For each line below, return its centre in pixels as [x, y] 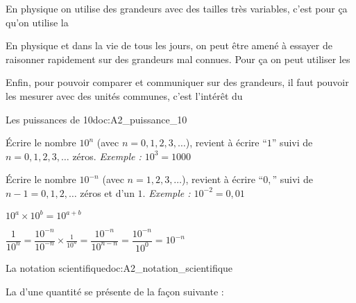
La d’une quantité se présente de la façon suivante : [115, 291]
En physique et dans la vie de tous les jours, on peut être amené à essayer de [169, 45]
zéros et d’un [107, 192]
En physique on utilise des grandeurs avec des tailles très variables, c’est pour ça [177, 8]
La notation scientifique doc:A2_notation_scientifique [119, 267]
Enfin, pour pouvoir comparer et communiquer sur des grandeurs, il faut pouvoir [177, 82]
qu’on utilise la [37, 22]
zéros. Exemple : [107, 156]
